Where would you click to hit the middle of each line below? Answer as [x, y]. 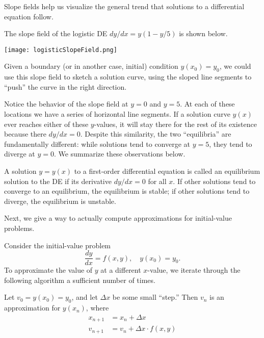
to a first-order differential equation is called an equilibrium [167, 171]
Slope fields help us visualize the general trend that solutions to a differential [124, 6]
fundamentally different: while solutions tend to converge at [97, 144]
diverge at [20, 154]
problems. [19, 228]
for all [157, 181]
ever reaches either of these [46, 124]
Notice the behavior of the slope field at [66, 104]
